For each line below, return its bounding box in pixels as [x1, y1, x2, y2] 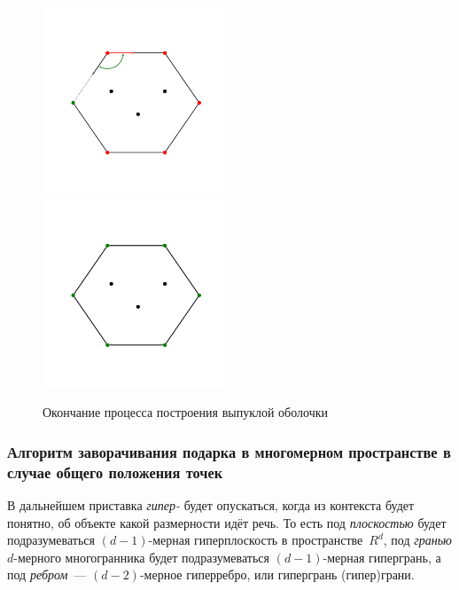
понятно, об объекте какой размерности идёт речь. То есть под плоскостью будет [7, 513, 447, 531]
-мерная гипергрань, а [323, 547, 441, 566]
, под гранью [383, 531, 452, 549]
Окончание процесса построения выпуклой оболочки [43, 403, 328, 421]
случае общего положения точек [7, 460, 223, 483]
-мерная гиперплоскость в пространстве [148, 531, 363, 549]
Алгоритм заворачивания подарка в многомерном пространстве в [7, 440, 451, 462]
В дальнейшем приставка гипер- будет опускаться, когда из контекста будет [7, 495, 415, 514]
